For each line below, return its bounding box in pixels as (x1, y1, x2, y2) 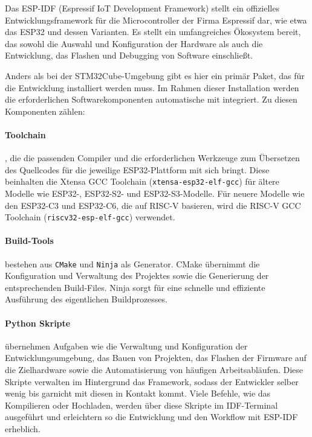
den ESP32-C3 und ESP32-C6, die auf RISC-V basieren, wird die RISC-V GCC (5, 199, 301, 211)
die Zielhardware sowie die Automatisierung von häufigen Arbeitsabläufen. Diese (5, 363, 304, 376)
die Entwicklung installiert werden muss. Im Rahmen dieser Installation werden (5, 81, 299, 94)
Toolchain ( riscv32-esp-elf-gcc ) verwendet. (5, 211, 175, 223)
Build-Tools (5, 234, 54, 247)
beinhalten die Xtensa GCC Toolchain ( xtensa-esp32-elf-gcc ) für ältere (5, 175, 279, 188)
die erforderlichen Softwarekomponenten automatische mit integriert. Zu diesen (5, 93, 297, 106)
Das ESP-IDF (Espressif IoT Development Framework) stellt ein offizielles (5, 2, 279, 14)
